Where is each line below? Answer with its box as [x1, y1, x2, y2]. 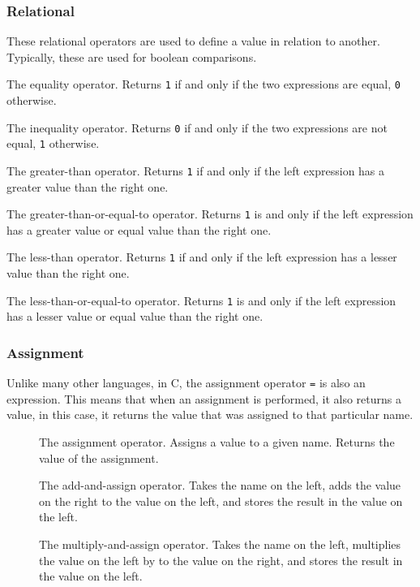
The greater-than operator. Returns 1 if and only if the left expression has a [6, 162, 385, 179]
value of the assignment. [39, 449, 159, 466]
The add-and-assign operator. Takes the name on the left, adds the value [39, 477, 401, 494]
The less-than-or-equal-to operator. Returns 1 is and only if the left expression [6, 291, 396, 309]
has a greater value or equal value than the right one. [6, 221, 272, 238]
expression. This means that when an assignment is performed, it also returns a [6, 390, 401, 407]
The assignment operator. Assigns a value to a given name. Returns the [39, 434, 395, 451]
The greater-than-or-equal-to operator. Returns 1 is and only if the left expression [6, 205, 414, 222]
